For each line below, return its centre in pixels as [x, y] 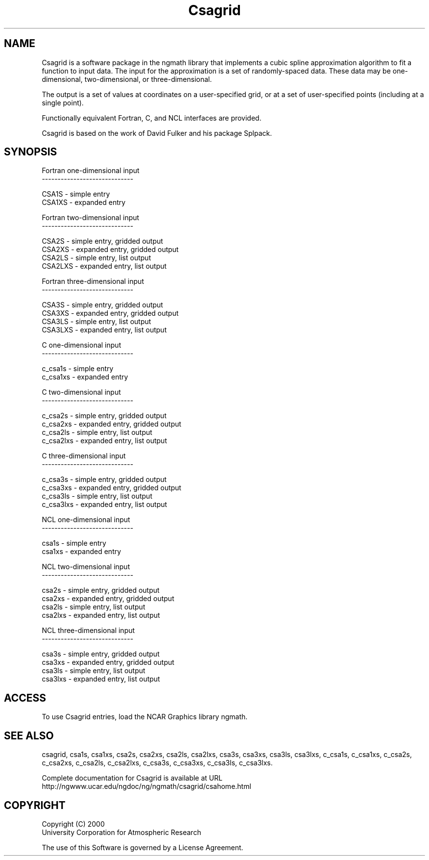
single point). [63, 102]
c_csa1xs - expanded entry [85, 377]
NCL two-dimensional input [86, 567]
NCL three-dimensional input [88, 631]
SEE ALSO [29, 735]
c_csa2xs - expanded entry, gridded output [112, 424]
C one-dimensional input [82, 345]
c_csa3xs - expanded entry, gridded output [112, 488]
